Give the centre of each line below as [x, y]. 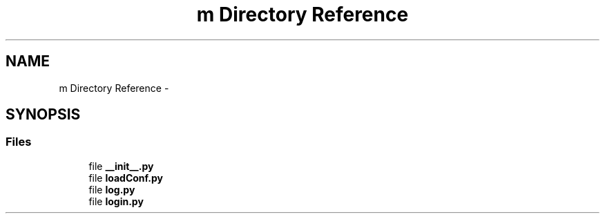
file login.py [116, 201]
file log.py [112, 189]
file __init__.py [121, 166]
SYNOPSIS [43, 115]
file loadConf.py [126, 178]
